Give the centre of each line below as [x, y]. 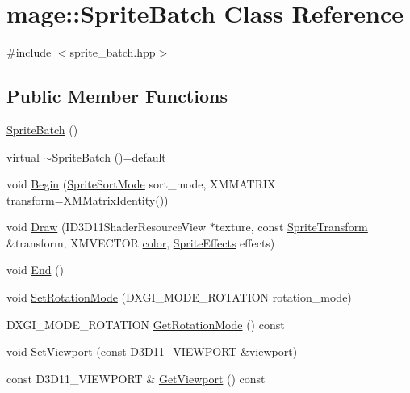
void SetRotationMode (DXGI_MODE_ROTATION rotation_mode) [179, 297]
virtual [23, 156]
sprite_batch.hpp [113, 52]
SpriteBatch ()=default [109, 156]
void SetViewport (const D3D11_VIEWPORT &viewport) [152, 351]
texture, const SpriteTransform [291, 227]
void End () [36, 270]
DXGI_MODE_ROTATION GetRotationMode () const [146, 324]
